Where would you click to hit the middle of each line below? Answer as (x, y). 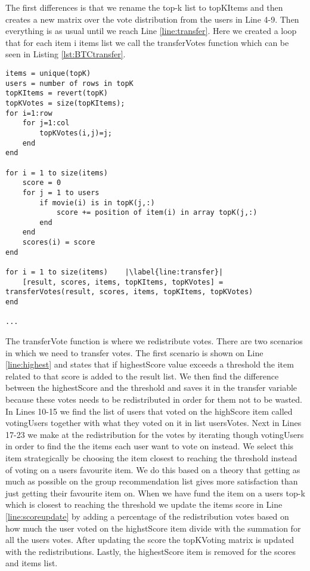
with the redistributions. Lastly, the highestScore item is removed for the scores (151, 551)
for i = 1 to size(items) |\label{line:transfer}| (114, 272)
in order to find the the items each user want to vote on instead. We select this (150, 446)
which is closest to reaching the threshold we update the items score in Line (144, 504)
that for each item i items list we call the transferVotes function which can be (147, 42)
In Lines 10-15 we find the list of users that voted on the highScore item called (149, 411)
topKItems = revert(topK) (57, 93)
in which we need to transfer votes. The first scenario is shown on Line (134, 352)
